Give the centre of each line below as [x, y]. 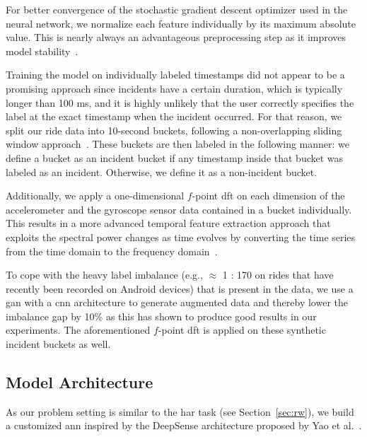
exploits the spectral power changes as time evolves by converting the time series [181, 237]
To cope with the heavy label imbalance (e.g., [104, 275]
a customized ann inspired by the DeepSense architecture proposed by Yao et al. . [184, 425]
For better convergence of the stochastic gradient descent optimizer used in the [177, 9]
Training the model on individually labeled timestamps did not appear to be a [175, 75]
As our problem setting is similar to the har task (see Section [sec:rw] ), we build [180, 411]
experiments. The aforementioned [78, 330]
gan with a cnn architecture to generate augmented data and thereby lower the [177, 302]
